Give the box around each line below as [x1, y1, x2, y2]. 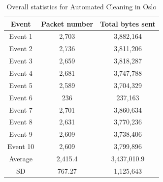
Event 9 [9, 129, 33, 139]
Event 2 [9, 43, 33, 54]
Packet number [41, 18, 94, 29]
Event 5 [9, 80, 33, 90]
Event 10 [7, 141, 34, 152]
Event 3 [9, 56, 33, 66]
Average [9, 153, 33, 163]
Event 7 [9, 104, 33, 115]
